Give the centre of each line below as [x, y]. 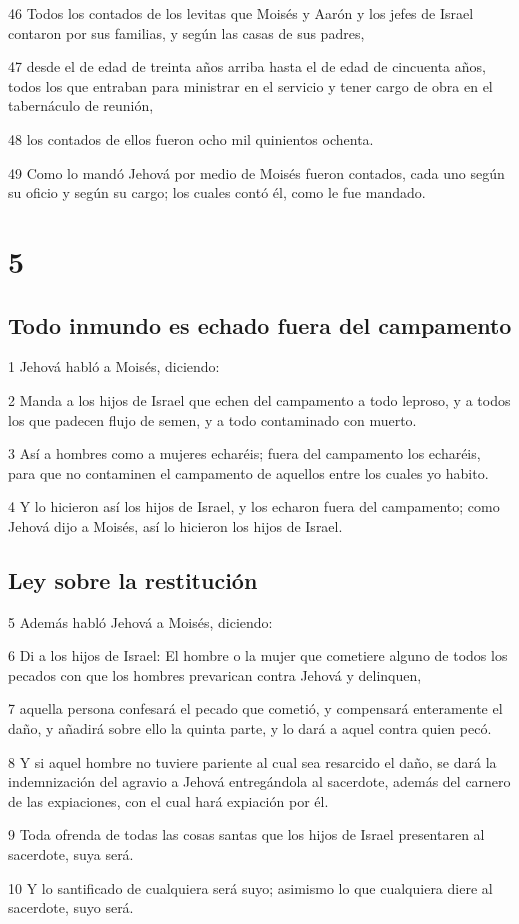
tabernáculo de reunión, [81, 105]
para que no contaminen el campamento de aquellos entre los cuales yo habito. [248, 472]
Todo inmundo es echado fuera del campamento [260, 324]
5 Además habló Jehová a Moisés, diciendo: [140, 621]
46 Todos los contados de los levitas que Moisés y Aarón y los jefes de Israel [241, 13]
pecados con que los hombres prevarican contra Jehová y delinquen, [215, 674]
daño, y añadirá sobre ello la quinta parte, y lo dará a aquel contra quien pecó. [250, 728]
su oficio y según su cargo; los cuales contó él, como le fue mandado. [217, 192]
